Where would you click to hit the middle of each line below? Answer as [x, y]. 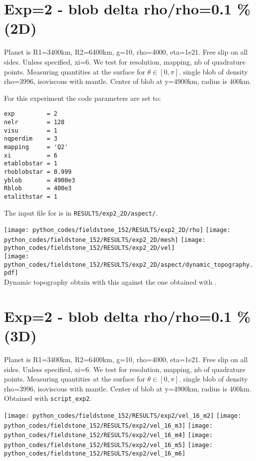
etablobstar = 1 [31, 164]
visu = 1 [31, 130]
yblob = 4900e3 [40, 180]
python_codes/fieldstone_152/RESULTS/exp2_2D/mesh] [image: [105, 240]
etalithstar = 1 [31, 196]
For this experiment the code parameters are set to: [83, 98]
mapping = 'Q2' [36, 147]
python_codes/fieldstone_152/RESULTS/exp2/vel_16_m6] [95, 453]
